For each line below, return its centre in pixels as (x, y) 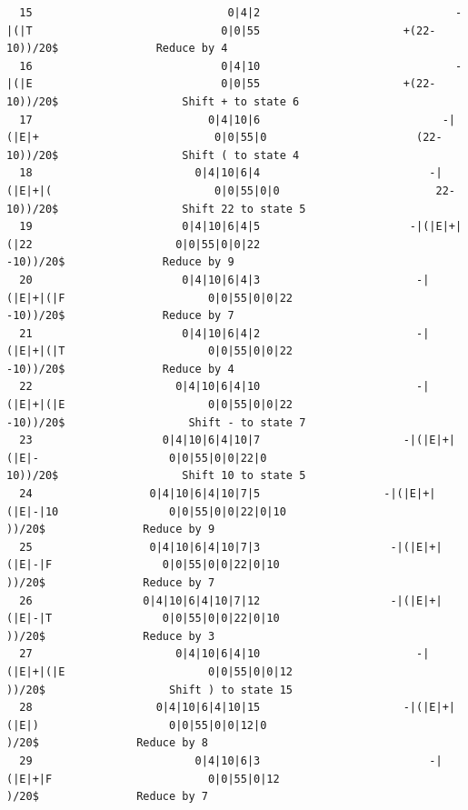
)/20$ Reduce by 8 (107, 743)
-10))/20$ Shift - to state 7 (156, 422)
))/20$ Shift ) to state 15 (149, 690)
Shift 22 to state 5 (244, 209)
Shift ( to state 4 (241, 155)
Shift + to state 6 (241, 101)
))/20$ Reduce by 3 (111, 636)
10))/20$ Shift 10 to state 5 (156, 476)
